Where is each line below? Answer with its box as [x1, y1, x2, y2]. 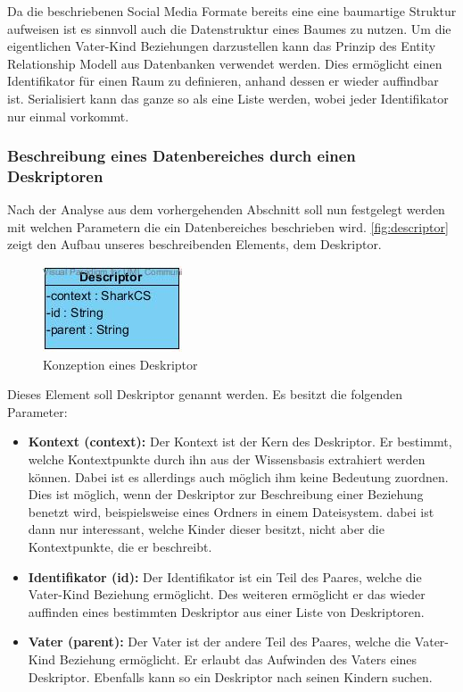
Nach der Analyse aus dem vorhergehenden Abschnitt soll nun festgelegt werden [7, 200, 445, 219]
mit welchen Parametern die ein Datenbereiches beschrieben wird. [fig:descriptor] [7, 217, 449, 236]
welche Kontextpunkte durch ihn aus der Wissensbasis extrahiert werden [28, 450, 426, 469]
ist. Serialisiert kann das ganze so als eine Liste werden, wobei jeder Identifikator [7, 88, 449, 107]
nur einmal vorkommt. [7, 106, 129, 125]
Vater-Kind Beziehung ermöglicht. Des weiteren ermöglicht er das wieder [28, 585, 426, 604]
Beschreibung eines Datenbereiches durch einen [7, 145, 356, 167]
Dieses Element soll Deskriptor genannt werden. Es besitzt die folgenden [7, 385, 403, 404]
